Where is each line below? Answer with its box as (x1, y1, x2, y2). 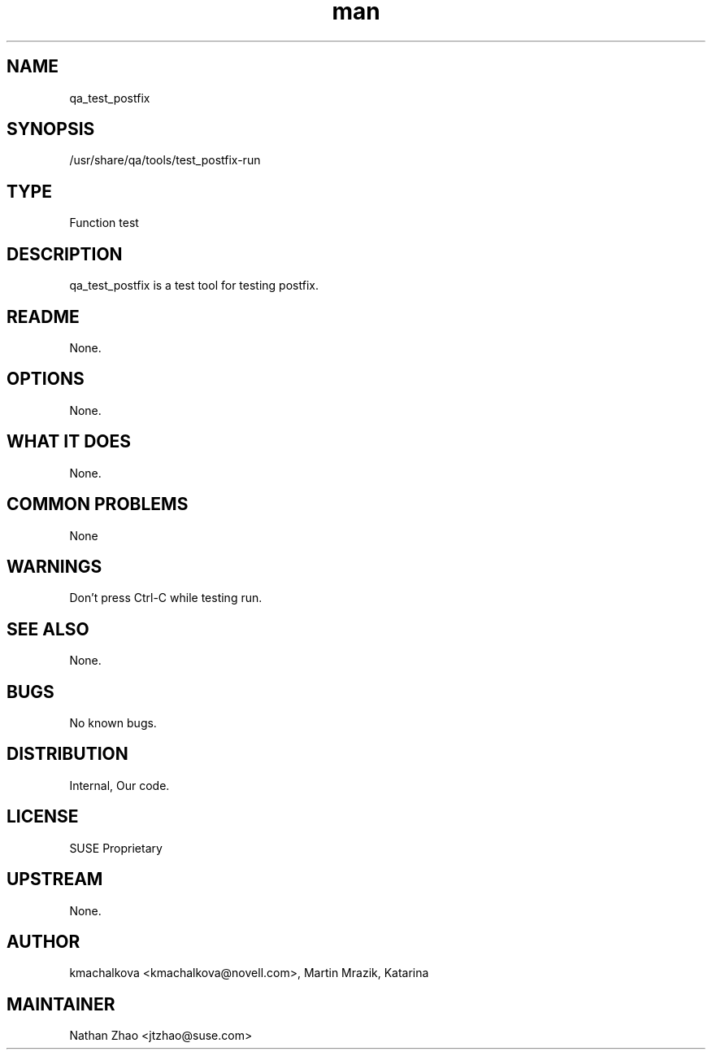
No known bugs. (69, 716, 157, 731)
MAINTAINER (7, 993, 115, 1015)
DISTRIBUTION (7, 744, 128, 765)
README (7, 306, 80, 327)
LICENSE (7, 806, 79, 827)
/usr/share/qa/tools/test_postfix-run (69, 153, 261, 168)
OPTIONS (7, 369, 85, 390)
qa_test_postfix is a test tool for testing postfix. (69, 278, 319, 293)
